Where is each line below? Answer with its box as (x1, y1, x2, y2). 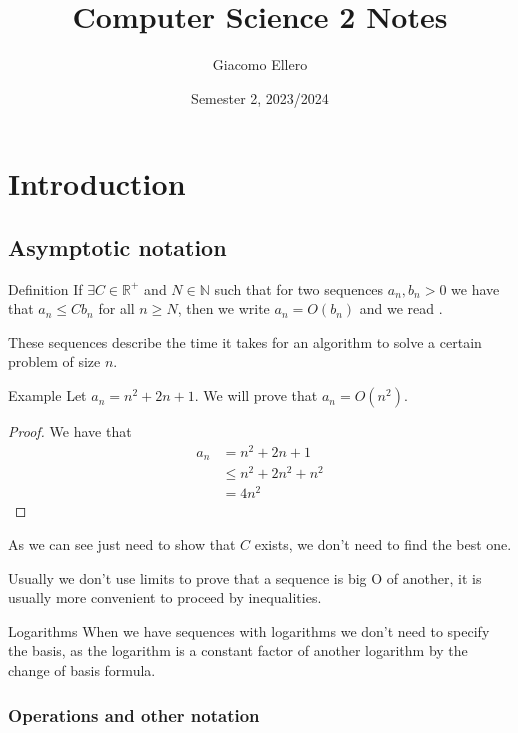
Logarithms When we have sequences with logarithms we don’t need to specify (8, 620, 490, 641)
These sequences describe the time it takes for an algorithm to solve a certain (8, 331, 482, 352)
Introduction (8, 163, 186, 204)
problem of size (8, 351, 101, 372)
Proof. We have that (8, 421, 132, 442)
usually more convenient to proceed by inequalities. (8, 587, 322, 608)
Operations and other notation (8, 702, 260, 727)
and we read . (359, 298, 443, 319)
